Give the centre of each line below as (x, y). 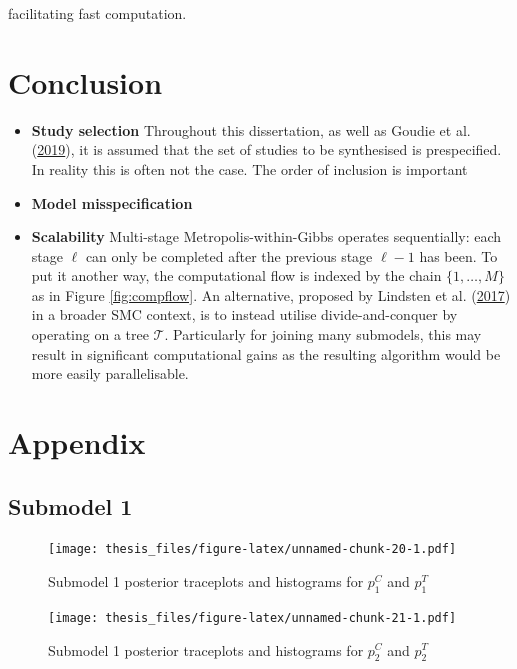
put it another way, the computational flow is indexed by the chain (236, 275)
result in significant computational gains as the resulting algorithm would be (266, 353)
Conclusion (85, 81)
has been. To (458, 255)
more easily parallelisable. (110, 373)
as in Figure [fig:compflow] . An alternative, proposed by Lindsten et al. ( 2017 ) (271, 294)
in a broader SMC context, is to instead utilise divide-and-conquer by (244, 314)
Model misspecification (112, 202)
